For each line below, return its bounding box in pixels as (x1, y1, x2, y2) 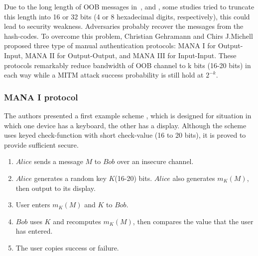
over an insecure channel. (117, 156, 194, 167)
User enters (15, 199, 50, 210)
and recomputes (53, 216, 101, 226)
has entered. (15, 226, 53, 236)
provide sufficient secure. (4, 139, 79, 150)
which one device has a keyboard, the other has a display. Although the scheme (4, 120, 247, 130)
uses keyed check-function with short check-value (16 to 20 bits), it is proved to (4, 130, 246, 140)
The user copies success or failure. (15, 242, 119, 253)
